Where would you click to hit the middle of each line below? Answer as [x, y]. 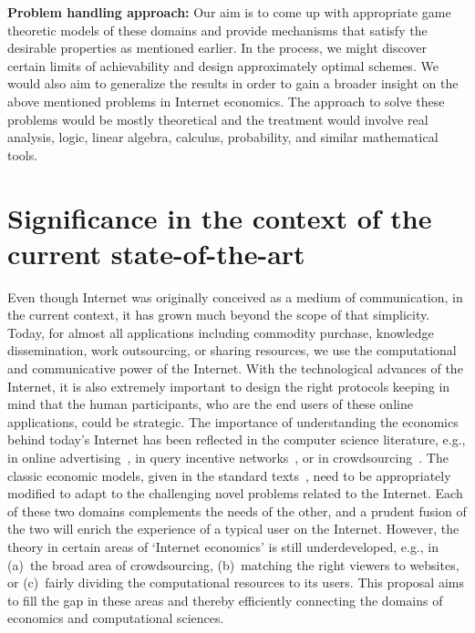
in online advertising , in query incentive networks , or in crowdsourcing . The [228, 457]
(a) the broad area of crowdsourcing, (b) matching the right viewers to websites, [233, 564]
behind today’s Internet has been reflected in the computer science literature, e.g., [237, 439]
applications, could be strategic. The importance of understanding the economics [233, 421]
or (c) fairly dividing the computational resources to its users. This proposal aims [236, 582]
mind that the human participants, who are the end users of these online [210, 404]
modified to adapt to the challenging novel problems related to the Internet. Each [235, 493]
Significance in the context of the [220, 217]
